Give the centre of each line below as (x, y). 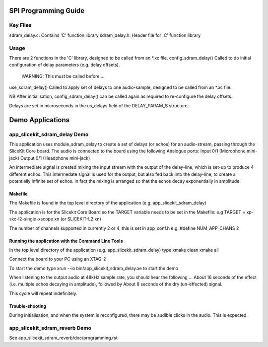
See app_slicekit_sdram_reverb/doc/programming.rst (63, 338)
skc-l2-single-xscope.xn (34, 219)
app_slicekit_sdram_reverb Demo (50, 328)
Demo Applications (39, 120)
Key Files (20, 25)
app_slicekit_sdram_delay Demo (49, 134)
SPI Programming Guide (47, 11)
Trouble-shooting (28, 306)
